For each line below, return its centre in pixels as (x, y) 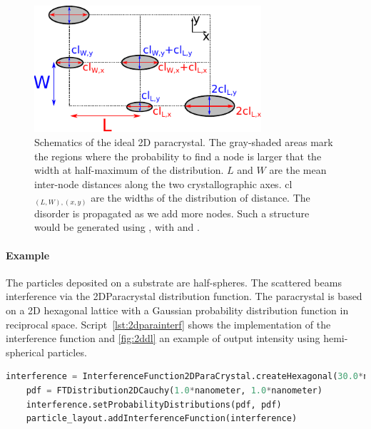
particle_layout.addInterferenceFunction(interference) (162, 419)
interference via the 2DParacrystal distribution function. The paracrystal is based (184, 296)
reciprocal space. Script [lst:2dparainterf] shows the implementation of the (168, 324)
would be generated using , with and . (117, 227)
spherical (25, 352)
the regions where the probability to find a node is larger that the (178, 156)
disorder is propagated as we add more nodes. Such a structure (172, 213)
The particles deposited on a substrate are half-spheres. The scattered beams (174, 282)
